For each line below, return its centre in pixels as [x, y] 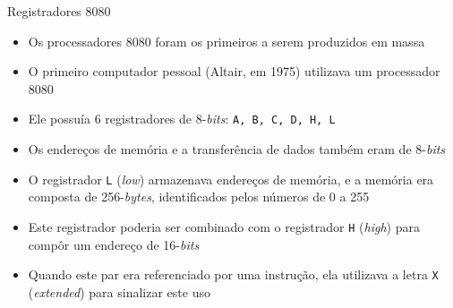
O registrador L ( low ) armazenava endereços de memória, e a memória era [231, 179]
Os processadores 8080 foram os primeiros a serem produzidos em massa [226, 41]
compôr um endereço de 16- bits [114, 244]
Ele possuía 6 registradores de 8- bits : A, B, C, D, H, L [182, 119]
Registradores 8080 [59, 11]
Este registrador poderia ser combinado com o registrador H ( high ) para [224, 226]
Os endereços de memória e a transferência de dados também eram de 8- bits [237, 149]
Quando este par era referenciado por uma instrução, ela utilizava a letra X [233, 274]
